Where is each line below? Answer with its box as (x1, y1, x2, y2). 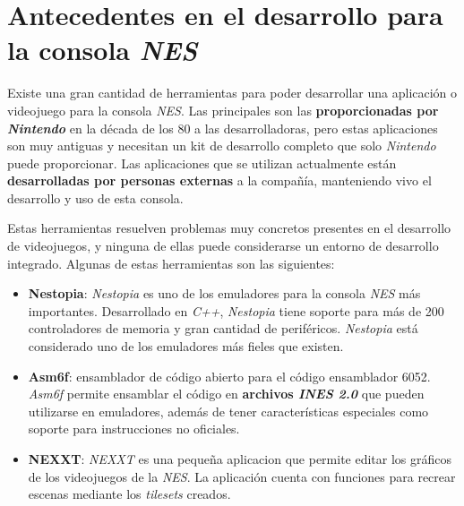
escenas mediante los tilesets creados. (28, 485, 231, 503)
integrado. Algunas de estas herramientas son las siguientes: (7, 253, 335, 272)
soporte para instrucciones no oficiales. (28, 419, 240, 438)
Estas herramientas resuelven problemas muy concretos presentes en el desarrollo (7, 219, 451, 237)
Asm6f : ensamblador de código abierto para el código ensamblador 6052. (28, 366, 431, 385)
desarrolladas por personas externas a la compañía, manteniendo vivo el (7, 171, 432, 190)
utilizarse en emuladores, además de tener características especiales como (28, 401, 429, 420)
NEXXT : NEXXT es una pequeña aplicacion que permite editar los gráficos (28, 450, 452, 467)
